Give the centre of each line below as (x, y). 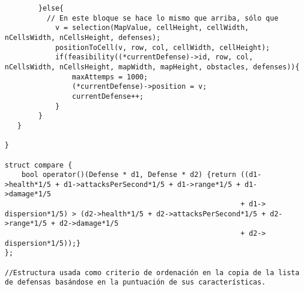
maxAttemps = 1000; (110, 77)
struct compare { (39, 165)
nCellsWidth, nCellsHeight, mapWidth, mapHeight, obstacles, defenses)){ (152, 67)
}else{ (51, 8)
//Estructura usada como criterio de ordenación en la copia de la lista (152, 272)
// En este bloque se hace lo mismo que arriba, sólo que (163, 18)
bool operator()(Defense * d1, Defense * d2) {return (129, 175)
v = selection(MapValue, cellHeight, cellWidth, (152, 28)
